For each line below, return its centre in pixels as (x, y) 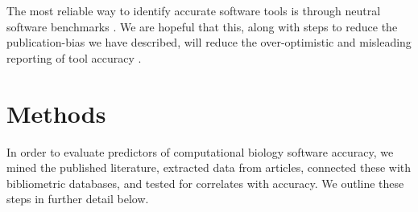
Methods (56, 113)
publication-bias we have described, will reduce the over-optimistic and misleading (209, 42)
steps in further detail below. (78, 199)
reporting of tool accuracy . (74, 57)
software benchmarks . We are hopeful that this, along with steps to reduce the (202, 26)
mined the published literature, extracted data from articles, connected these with (209, 167)
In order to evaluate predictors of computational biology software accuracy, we (200, 151)
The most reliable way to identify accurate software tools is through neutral (194, 10)
